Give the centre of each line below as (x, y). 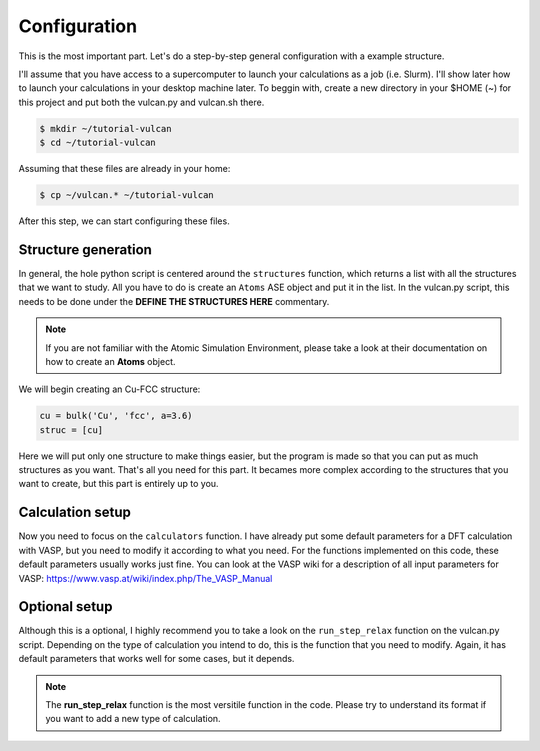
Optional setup (65, 606)
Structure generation (85, 249)
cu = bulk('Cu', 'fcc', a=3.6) (116, 416)
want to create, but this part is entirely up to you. (118, 484)
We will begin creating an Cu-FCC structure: (109, 389)
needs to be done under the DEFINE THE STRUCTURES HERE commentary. (174, 301)
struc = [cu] (71, 429)
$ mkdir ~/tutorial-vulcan (105, 128)
